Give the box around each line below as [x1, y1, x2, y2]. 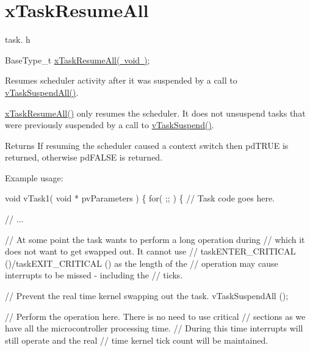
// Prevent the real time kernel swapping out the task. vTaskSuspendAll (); [5, 289, 289, 302]
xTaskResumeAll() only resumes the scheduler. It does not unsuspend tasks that [5, 106, 306, 119]
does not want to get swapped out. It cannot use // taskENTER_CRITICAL [5, 245, 296, 258]
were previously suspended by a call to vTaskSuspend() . [5, 118, 214, 131]
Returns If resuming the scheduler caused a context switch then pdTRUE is [5, 139, 289, 151]
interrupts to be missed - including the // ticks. [5, 269, 183, 281]
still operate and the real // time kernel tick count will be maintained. [5, 333, 269, 346]
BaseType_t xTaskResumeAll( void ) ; [5, 53, 150, 66]
